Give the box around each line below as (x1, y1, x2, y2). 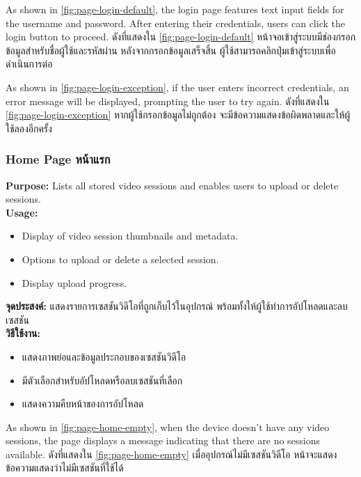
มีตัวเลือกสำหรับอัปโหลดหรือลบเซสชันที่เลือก (22, 373, 183, 387)
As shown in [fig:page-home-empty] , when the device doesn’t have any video (6, 419, 330, 434)
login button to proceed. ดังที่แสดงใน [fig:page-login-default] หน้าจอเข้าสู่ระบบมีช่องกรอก (6, 29, 356, 44)
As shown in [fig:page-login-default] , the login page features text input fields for (6, 2, 344, 16)
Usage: (6, 205, 38, 219)
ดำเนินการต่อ (6, 56, 53, 71)
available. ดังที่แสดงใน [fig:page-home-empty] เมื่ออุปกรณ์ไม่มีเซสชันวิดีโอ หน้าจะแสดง (6, 446, 337, 461)
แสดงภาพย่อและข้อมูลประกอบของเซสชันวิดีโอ (22, 349, 186, 363)
